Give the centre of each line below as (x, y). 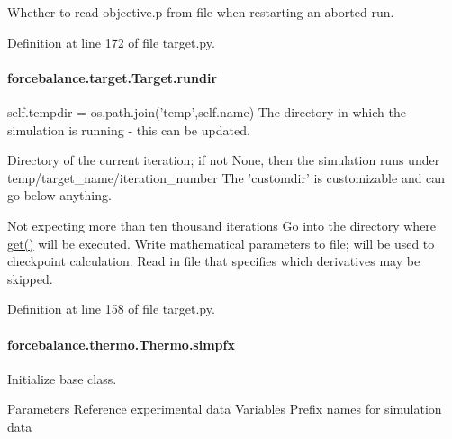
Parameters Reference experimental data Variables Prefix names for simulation (225, 409)
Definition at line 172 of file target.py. (111, 42)
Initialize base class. (62, 378)
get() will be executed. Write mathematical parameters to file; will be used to (221, 243)
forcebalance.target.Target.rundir (113, 77)
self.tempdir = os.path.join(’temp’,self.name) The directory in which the (207, 111)
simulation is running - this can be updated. (129, 129)
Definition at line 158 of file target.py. (111, 309)
